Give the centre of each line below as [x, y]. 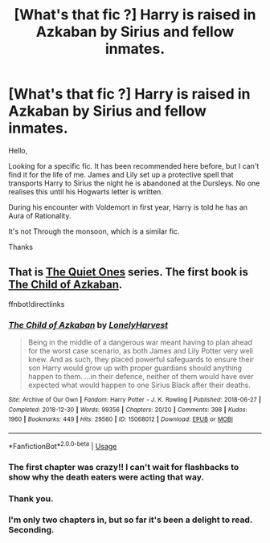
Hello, [18, 150]
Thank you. [31, 498]
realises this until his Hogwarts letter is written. [86, 191]
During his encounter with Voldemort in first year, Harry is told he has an [128, 207]
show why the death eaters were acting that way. [106, 477]
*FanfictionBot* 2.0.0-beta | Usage [63, 445]
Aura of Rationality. [40, 215]
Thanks [21, 247]
